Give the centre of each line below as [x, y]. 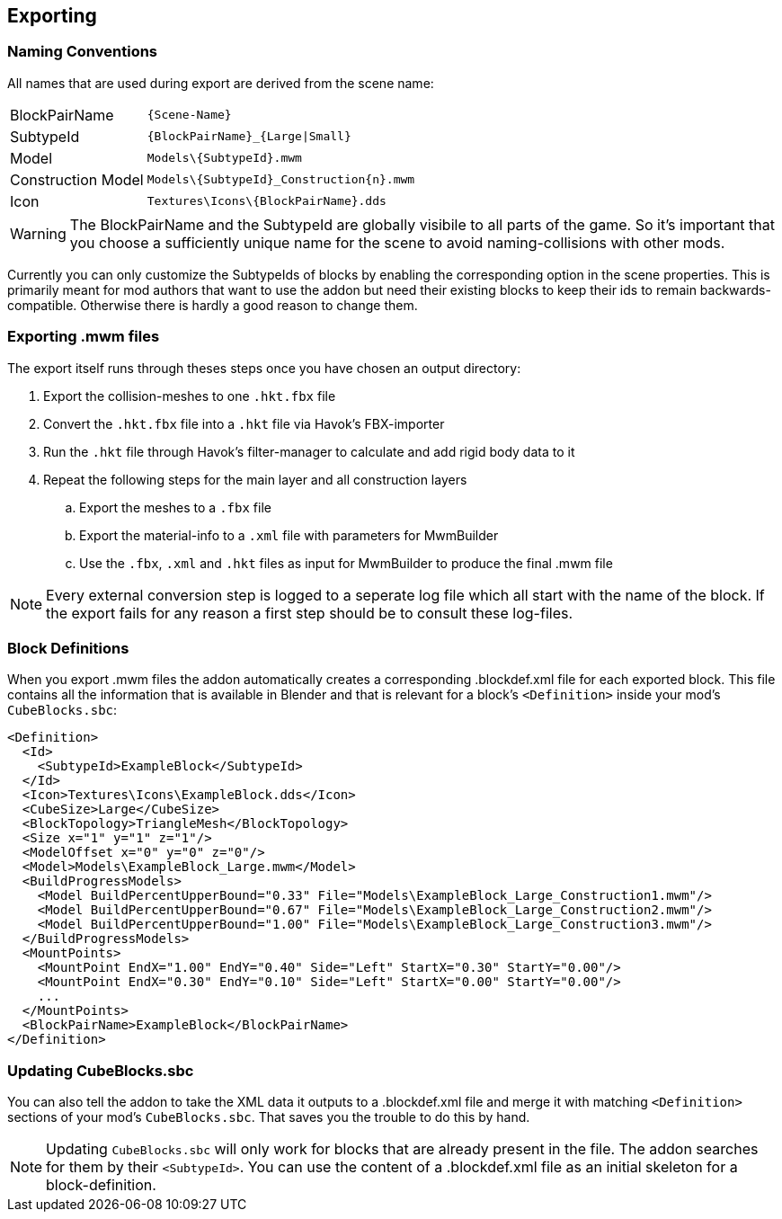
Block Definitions [68, 648]
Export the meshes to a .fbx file [175, 507]
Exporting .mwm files [84, 337]
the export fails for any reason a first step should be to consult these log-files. [310, 613]
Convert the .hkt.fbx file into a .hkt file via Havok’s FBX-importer [244, 423]
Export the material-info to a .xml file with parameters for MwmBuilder [289, 535]
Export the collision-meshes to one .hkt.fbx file [190, 396]
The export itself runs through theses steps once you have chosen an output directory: [264, 368]
